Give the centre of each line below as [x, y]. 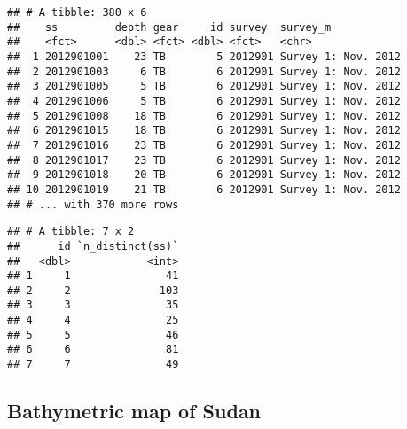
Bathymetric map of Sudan [134, 411]
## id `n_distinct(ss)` [93, 246]
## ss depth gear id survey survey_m [169, 27]
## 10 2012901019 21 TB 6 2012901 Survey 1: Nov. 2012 [204, 189]
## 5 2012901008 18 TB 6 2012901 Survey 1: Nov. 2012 [204, 116]
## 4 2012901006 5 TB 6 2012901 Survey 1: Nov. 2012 [204, 101]
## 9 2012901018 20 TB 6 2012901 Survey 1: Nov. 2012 [204, 175]
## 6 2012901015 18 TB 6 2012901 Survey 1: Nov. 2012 [204, 131]
